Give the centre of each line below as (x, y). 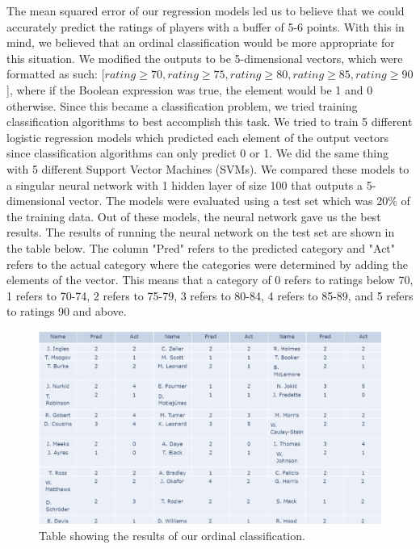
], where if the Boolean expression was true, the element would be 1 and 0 (190, 89)
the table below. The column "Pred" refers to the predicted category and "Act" (201, 247)
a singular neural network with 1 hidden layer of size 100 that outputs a (185, 184)
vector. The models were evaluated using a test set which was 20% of (239, 201)
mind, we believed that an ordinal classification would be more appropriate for (201, 42)
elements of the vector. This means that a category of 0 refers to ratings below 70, (210, 280)
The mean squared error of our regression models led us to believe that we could (206, 10)
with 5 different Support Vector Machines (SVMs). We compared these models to (208, 168)
